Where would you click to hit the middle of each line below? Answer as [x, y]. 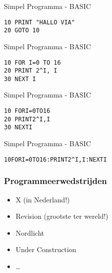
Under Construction [46, 249]
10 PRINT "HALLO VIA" [40, 22]
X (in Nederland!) [43, 199]
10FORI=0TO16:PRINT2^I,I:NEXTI [56, 159]
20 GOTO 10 [22, 31]
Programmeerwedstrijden [56, 181]
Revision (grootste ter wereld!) [62, 216]
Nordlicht [30, 232]
